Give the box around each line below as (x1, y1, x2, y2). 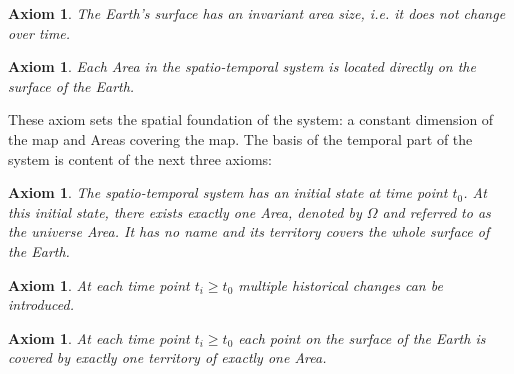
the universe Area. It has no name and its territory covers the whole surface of (8, 221, 490, 242)
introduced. (8, 294, 75, 315)
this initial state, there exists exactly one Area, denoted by (8, 201, 362, 222)
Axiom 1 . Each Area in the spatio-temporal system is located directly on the (8, 56, 476, 77)
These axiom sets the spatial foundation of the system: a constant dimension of (8, 109, 494, 130)
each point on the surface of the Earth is (238, 327, 486, 348)
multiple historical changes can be (238, 274, 443, 295)
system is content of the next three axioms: (8, 148, 272, 169)
